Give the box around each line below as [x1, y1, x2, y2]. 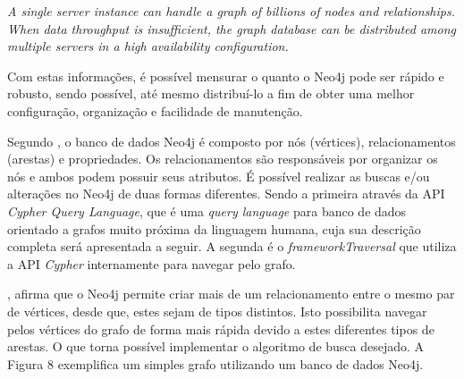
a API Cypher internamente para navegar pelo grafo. [7, 254, 296, 273]
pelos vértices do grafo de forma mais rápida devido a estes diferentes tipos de [7, 319, 434, 338]
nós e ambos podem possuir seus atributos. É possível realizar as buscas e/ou [7, 166, 430, 185]
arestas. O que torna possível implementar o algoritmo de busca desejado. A [7, 337, 425, 356]
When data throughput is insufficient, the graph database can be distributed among [7, 19, 457, 38]
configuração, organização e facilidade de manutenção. [7, 101, 303, 120]
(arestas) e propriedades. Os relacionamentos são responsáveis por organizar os [7, 149, 438, 168]
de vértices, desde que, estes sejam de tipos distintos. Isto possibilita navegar [7, 301, 427, 320]
